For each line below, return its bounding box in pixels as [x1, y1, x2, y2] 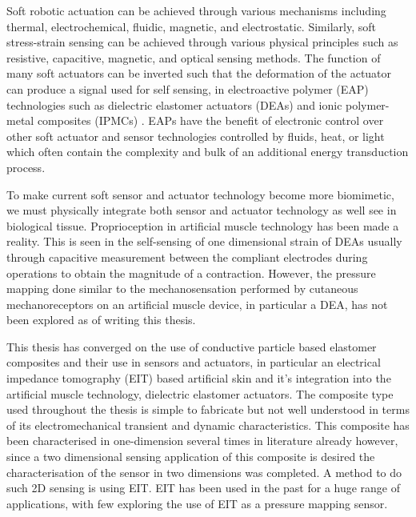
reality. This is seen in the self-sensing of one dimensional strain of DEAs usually [6, 233, 402, 250]
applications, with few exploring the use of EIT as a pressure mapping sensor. [6, 495, 388, 511]
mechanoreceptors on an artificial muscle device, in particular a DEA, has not [6, 295, 388, 312]
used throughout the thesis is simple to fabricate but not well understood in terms [6, 401, 410, 418]
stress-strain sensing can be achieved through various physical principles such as [6, 34, 398, 50]
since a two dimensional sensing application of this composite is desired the [6, 448, 375, 465]
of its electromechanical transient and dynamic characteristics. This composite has [6, 416, 410, 433]
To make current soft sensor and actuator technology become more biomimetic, [6, 186, 394, 202]
